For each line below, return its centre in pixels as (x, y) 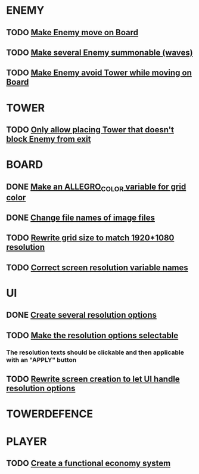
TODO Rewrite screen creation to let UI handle (93, 379)
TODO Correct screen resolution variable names (97, 267)
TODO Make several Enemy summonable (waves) (99, 52)
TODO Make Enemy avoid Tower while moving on (99, 73)
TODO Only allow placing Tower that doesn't (90, 130)
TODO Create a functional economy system (88, 463)
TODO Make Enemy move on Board (72, 32)
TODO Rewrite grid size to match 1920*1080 (90, 238)
